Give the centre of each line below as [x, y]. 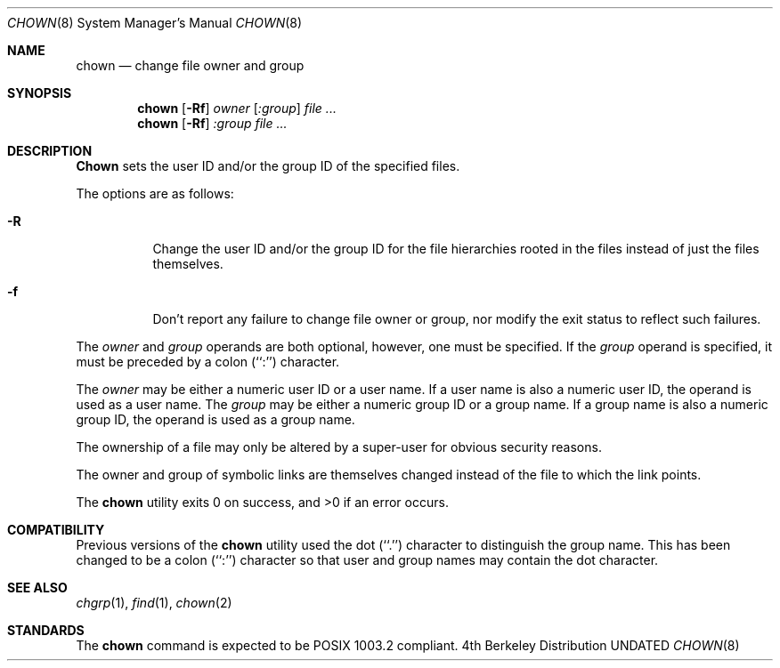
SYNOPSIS [40, 93]
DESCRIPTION [50, 151]
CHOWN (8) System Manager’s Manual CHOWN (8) [155, 23]
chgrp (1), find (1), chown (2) [154, 603]
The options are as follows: [155, 193]
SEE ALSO [37, 588]
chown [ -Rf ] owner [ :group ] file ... [237, 108]
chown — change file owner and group [190, 65]
